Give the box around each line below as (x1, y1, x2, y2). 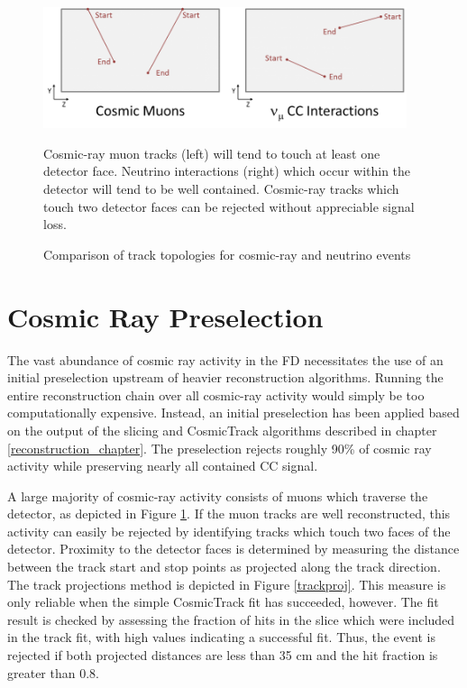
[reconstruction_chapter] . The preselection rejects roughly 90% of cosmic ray (7, 438, 432, 457)
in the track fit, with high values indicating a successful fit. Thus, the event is (7, 628, 435, 647)
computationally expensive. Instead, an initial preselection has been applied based (7, 403, 460, 422)
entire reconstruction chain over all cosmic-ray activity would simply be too (7, 385, 425, 404)
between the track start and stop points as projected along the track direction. (7, 557, 441, 576)
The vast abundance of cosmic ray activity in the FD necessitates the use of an (7, 350, 444, 369)
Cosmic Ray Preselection (7, 298, 324, 335)
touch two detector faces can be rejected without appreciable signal (43, 197, 415, 216)
